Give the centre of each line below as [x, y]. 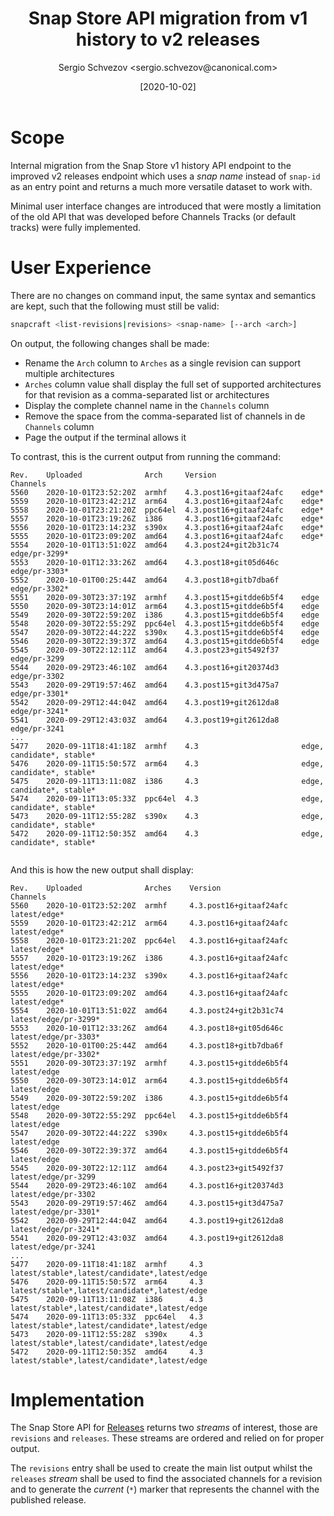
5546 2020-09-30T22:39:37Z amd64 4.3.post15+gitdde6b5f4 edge [165, 641]
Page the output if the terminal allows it [105, 437]
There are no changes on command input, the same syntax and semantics [163, 295]
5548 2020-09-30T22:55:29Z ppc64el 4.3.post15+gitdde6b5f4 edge [165, 623]
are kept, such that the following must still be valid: [115, 306]
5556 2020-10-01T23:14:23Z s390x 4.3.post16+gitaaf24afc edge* [167, 527]
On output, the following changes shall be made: [110, 343]
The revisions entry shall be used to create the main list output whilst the [161, 1468]
